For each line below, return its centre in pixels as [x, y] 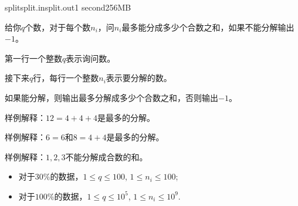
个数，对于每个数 [58, 27]
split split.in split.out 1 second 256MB [68, 7]
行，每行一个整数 [66, 78]
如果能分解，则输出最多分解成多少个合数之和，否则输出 [111, 97]
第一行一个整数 [33, 58]
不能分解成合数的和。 [106, 156]
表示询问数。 [91, 58]
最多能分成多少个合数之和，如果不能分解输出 [208, 27]
